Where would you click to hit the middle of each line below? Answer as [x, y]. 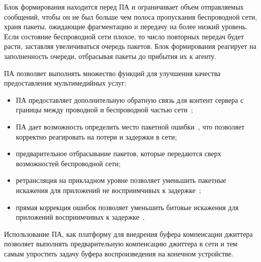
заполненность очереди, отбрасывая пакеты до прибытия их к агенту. [110, 56]
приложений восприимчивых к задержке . [80, 217]
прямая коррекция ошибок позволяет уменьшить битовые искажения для [127, 207]
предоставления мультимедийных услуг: [65, 83]
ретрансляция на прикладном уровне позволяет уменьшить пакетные [121, 180]
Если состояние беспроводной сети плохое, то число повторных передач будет [124, 36]
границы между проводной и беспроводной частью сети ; [104, 110]
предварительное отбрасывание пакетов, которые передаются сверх [118, 153]
